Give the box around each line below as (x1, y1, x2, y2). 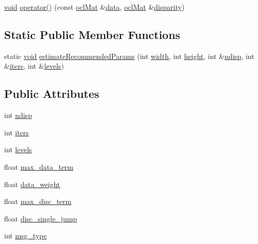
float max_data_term (4, 161, 74, 172)
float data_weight (4, 178, 61, 189)
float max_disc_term (4, 196, 72, 207)
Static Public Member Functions (4, 26, 181, 42)
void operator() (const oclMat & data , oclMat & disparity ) (4, 2, 185, 12)
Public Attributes (4, 86, 100, 101)
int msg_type (4, 230, 47, 241)
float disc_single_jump (4, 213, 77, 223)
